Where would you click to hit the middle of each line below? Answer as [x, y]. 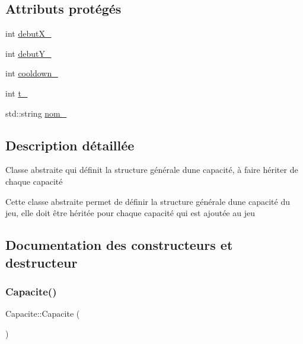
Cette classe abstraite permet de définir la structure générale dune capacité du [148, 201]
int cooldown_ [32, 73]
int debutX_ [28, 33]
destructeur [42, 262]
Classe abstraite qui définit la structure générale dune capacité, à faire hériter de [152, 170]
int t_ [17, 93]
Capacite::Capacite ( [43, 314]
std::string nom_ [36, 113]
